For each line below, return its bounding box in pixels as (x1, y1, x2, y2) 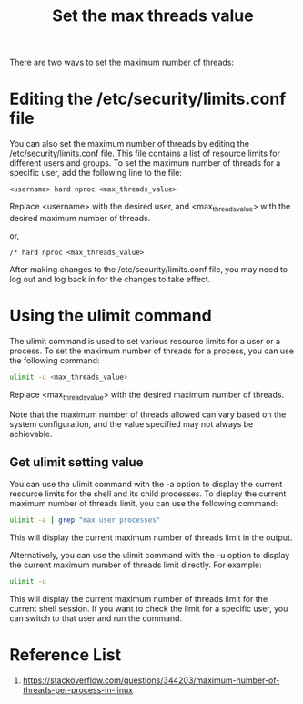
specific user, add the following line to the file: (9, 168, 182, 179)
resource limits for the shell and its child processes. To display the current (9, 488, 287, 499)
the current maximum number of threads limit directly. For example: (9, 559, 262, 570)
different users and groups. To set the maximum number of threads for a (9, 158, 281, 168)
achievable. (9, 428, 53, 439)
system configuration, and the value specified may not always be (9, 418, 254, 429)
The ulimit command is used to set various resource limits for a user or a (9, 335, 280, 346)
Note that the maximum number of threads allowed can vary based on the (9, 409, 287, 420)
